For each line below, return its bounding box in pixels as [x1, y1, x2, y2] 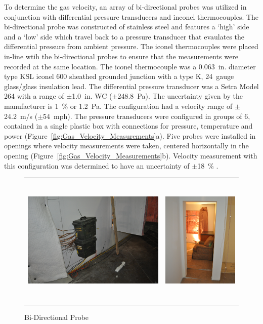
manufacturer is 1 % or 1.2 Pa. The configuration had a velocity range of [4, 100, 233, 111]
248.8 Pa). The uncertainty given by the [117, 91, 243, 101]
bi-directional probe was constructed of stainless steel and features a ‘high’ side [4, 21, 249, 32]
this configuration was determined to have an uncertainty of [4, 160, 190, 171]
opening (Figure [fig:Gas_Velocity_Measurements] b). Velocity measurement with [4, 150, 257, 160]
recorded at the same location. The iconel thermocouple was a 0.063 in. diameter [4, 61, 256, 71]
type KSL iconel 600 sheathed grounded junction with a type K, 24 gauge [4, 71, 234, 82]
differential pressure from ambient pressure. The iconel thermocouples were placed [4, 41, 258, 52]
